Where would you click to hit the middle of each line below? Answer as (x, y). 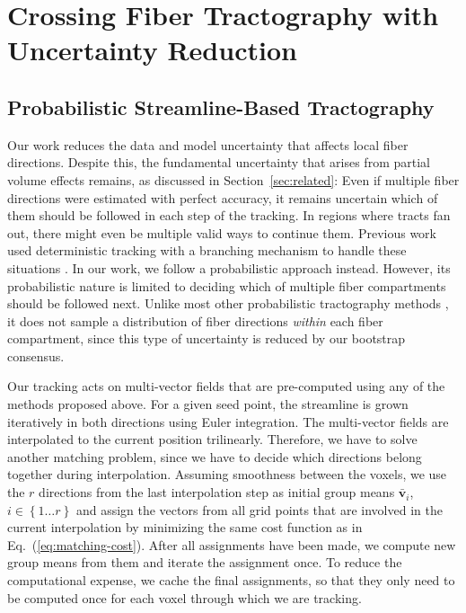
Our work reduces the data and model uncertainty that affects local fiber (208, 144)
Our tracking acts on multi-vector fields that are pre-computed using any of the (226, 386)
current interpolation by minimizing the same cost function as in (185, 527)
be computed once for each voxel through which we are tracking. (185, 597)
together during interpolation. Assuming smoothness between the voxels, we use (227, 474)
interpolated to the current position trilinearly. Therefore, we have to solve (212, 439)
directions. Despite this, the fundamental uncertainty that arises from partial (219, 162)
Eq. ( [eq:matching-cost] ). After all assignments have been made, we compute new (232, 544)
